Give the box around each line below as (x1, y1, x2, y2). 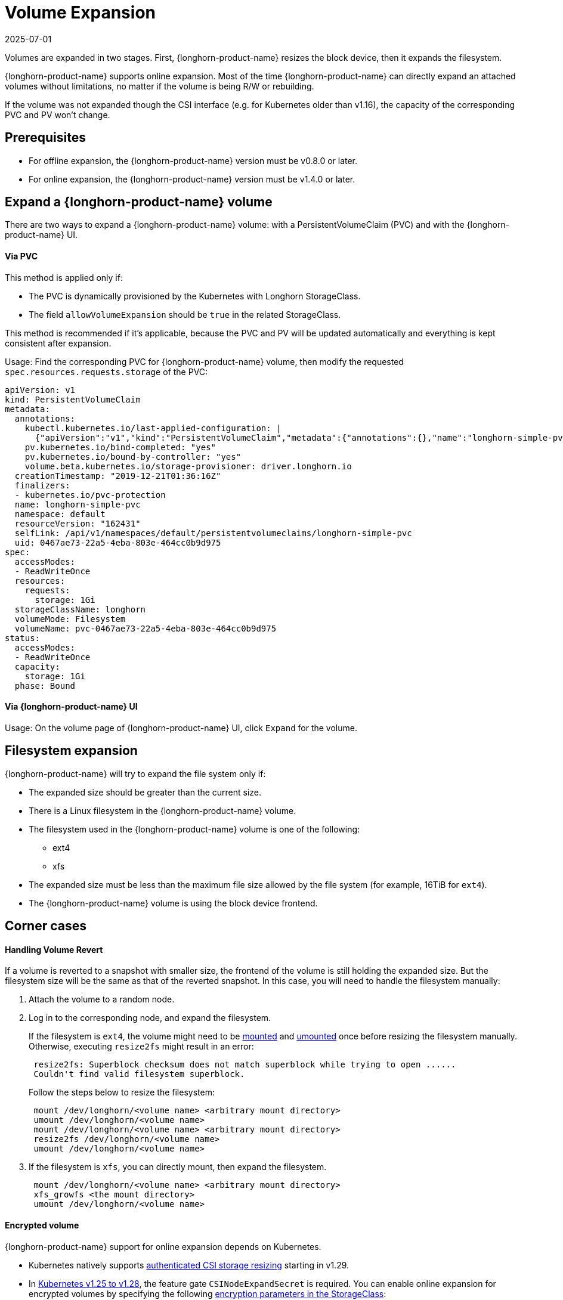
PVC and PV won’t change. (5, 109, 110, 120)
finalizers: (14, 480, 70, 490)
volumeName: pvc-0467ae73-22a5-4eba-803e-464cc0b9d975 (14, 623, 277, 633)
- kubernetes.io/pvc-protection (14, 490, 166, 500)
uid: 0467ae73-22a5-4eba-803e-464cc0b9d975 (14, 537, 221, 547)
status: (5, 633, 41, 643)
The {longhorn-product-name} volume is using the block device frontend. (29, 897, 318, 908)
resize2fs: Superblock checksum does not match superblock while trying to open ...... (33, 1060, 456, 1070)
